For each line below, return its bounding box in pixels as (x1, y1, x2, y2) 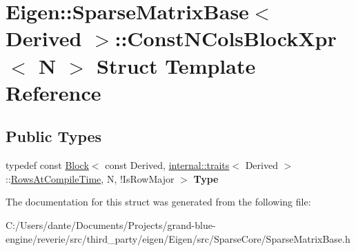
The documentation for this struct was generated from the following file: (6, 194, 311, 209)
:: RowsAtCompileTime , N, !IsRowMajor (6, 171, 175, 185)
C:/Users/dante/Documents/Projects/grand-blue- (6, 217, 216, 232)
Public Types (6, 125, 102, 147)
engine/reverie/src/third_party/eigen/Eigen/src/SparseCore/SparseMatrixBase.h (6, 231, 350, 245)
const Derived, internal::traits (105, 158, 230, 172)
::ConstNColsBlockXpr (115, 24, 337, 52)
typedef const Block (6, 158, 89, 172)
